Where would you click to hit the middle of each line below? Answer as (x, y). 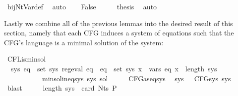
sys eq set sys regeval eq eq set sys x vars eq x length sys (114, 68)
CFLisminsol (27, 59)
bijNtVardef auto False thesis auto (82, 6)
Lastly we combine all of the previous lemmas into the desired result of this (119, 23)
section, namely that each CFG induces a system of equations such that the (119, 33)
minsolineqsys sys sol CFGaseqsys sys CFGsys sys (136, 78)
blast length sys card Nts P (62, 88)
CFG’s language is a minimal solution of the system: (84, 42)
